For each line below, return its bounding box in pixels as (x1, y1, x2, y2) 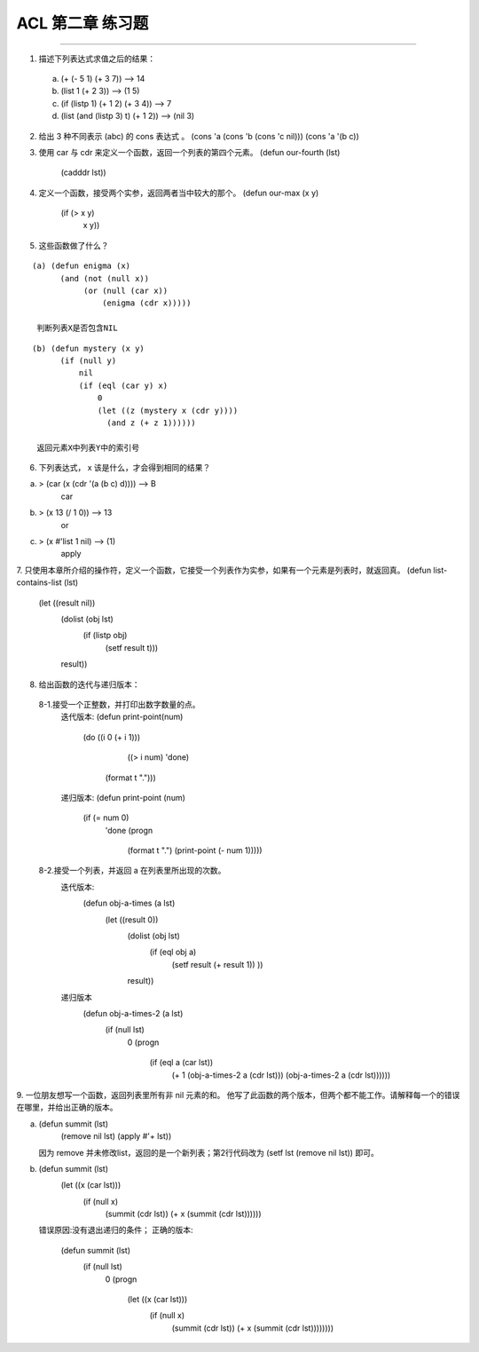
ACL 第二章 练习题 (16, 13, 149, 33)
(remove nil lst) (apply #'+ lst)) (60, 1131, 172, 1142)
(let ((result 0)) (105, 914, 159, 925)
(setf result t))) (105, 642, 159, 652)
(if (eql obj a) (149, 946, 197, 958)
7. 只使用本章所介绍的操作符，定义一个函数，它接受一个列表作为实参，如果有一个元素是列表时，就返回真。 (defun (16, 565, 432, 575)
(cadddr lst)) (60, 167, 106, 178)
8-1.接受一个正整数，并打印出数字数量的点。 (38, 699, 200, 709)
